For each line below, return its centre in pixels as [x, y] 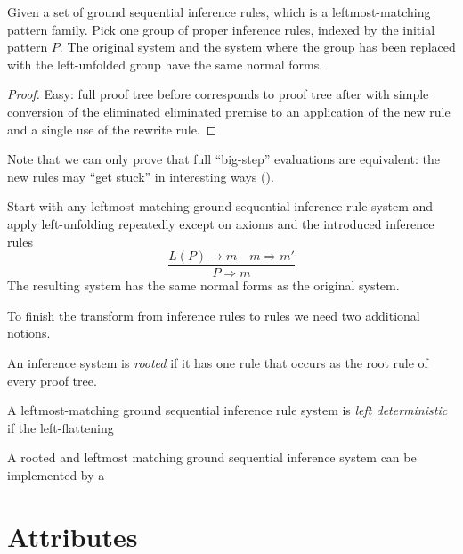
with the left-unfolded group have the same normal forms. [165, 64]
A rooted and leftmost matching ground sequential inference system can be [212, 457]
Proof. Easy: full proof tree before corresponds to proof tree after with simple [218, 94]
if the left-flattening [61, 427]
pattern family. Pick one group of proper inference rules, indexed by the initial [221, 29]
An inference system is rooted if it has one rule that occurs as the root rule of [218, 362]
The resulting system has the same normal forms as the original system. [203, 285]
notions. [29, 333]
